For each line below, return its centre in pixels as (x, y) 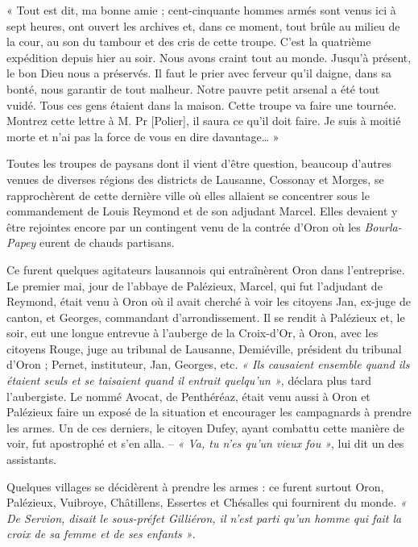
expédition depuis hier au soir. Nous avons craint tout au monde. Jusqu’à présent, (209, 57)
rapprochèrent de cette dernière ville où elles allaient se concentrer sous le (188, 195)
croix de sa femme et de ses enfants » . (101, 534)
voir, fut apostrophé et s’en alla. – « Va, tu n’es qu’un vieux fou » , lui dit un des (205, 443)
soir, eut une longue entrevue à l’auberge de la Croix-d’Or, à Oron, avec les (192, 333)
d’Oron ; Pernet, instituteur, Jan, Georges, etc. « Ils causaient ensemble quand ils (208, 364)
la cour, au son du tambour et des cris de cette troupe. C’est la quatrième (189, 42)
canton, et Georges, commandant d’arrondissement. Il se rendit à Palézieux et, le (206, 317)
